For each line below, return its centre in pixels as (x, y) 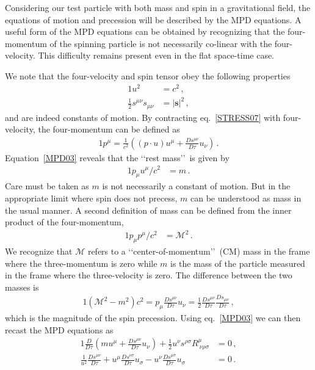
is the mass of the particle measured (238, 263)
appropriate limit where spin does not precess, (91, 198)
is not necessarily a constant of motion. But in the (196, 186)
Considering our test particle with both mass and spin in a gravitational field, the (158, 7)
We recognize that (39, 251)
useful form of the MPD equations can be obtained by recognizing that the (145, 31)
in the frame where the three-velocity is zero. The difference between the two (149, 275)
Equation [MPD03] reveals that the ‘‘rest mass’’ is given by (117, 157)
